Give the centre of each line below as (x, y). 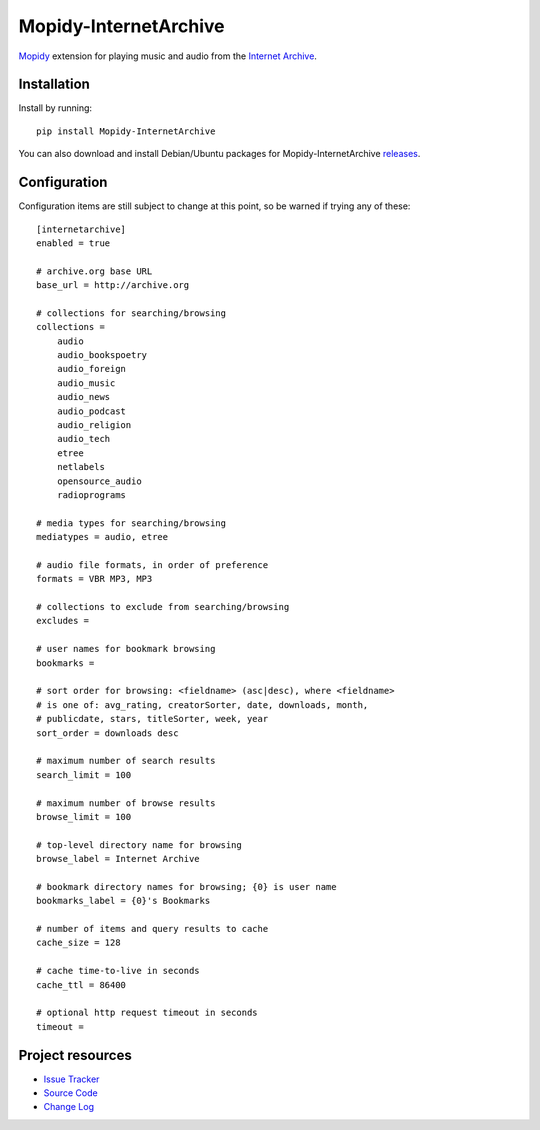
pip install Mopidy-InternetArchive (126, 131)
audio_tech (83, 439)
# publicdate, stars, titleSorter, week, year (152, 719)
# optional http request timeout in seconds (147, 1013)
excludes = (63, 621)
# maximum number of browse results (126, 803)
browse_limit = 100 (84, 816)
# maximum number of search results (126, 761)
